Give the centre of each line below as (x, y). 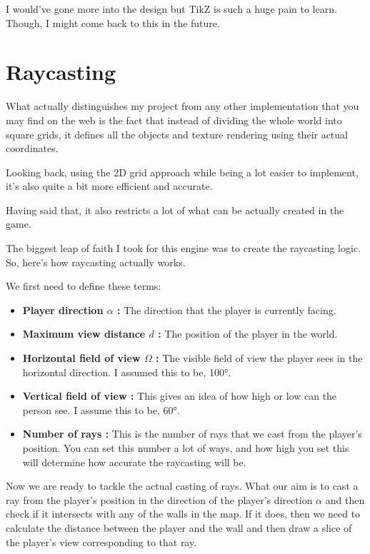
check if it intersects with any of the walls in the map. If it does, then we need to (183, 514)
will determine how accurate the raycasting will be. (134, 462)
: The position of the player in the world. (248, 334)
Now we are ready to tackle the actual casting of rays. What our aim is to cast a (182, 486)
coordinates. (32, 148)
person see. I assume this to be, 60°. (101, 409)
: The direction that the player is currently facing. (227, 309)
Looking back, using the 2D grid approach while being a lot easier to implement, (182, 172)
